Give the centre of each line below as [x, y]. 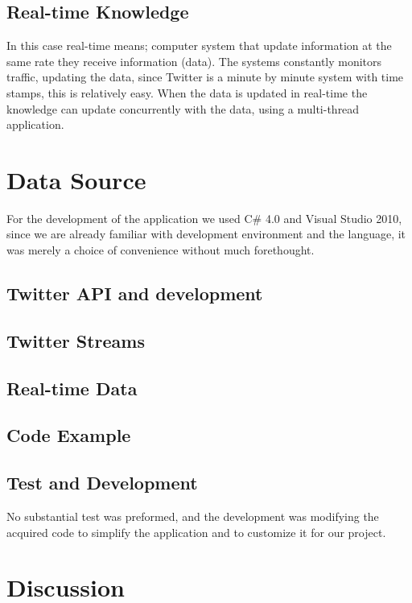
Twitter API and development [135, 293]
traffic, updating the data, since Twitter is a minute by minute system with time [205, 77]
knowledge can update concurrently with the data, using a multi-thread [183, 108]
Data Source [76, 179]
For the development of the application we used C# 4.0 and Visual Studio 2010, [204, 218]
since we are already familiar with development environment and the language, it [206, 234]
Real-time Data [72, 388]
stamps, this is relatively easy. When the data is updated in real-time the [187, 92]
